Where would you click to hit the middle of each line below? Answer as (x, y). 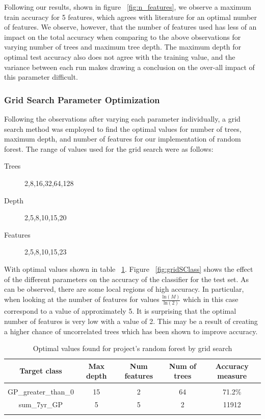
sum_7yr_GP (41, 404)
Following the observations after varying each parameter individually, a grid (122, 118)
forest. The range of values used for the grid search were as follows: (109, 148)
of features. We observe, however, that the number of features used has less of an (130, 27)
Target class (41, 371)
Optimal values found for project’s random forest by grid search (132, 348)
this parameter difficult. (41, 77)
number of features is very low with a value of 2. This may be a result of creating (131, 321)
